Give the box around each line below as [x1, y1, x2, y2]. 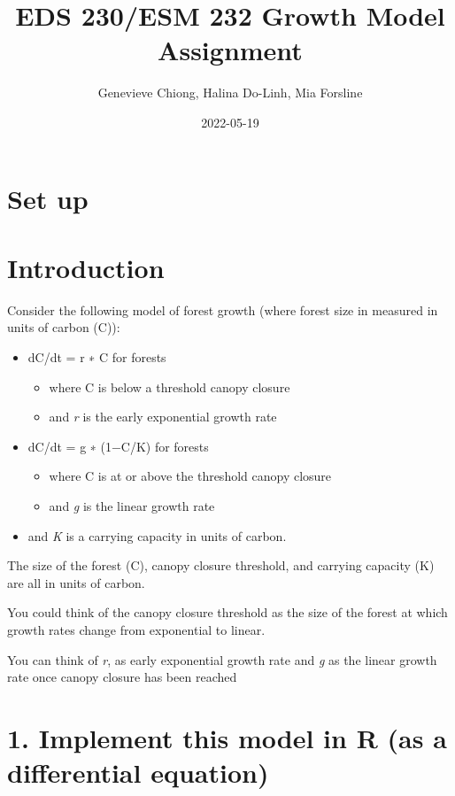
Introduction [7, 249, 165, 285]
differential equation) [7, 754, 269, 791]
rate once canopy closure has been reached [7, 668, 237, 686]
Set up [7, 180, 89, 216]
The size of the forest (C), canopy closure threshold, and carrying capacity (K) [7, 556, 435, 575]
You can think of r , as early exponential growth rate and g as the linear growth [7, 650, 437, 668]
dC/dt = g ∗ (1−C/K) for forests [27, 437, 209, 455]
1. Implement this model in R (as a [7, 719, 447, 755]
